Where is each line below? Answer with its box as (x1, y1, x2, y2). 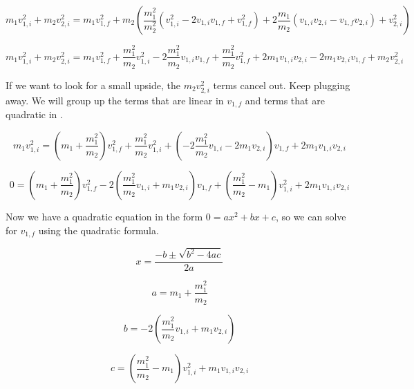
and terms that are (245, 93, 325, 107)
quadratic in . (6, 107, 63, 122)
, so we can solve (275, 209, 346, 223)
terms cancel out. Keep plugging (213, 77, 350, 92)
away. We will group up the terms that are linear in (6, 93, 224, 107)
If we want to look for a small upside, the (6, 77, 180, 92)
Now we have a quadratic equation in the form (6, 209, 203, 223)
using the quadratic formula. (38, 222, 159, 237)
